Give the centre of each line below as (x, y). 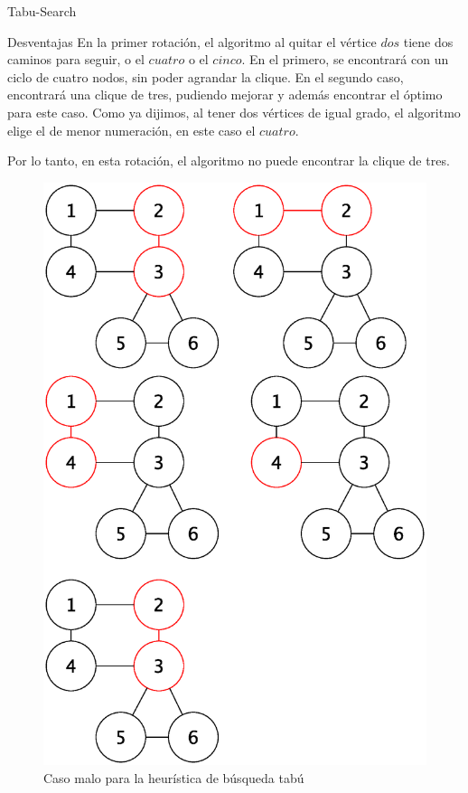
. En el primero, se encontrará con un (345, 59)
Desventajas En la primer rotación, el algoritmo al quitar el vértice (192, 41)
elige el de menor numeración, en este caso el (131, 130)
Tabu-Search (42, 11)
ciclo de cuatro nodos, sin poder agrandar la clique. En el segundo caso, (206, 76)
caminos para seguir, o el (76, 59)
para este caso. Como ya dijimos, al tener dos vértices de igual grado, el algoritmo (234, 112)
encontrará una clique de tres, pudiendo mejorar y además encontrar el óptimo (225, 94)
